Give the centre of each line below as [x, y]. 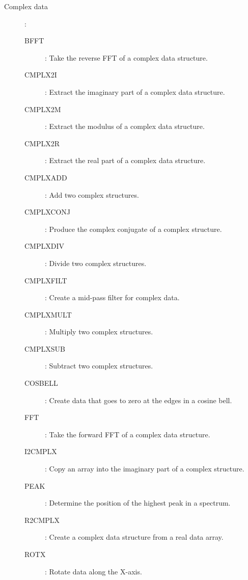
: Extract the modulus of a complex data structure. [125, 126]
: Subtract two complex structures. [99, 366]
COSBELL [41, 383]
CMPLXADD [46, 177]
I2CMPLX [41, 451]
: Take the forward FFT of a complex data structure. [128, 434]
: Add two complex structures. [92, 194]
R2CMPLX [42, 520]
